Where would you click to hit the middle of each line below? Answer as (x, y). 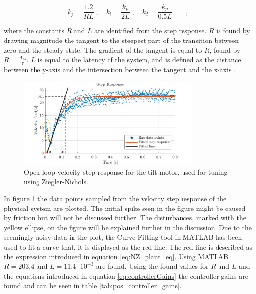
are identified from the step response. (150, 30)
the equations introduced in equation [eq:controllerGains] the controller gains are (126, 275)
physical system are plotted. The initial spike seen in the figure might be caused (125, 208)
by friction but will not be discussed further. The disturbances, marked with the (125, 218)
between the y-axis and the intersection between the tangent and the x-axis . (120, 69)
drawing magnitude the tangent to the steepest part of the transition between (121, 40)
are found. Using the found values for (152, 266)
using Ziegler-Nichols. (56, 182)
